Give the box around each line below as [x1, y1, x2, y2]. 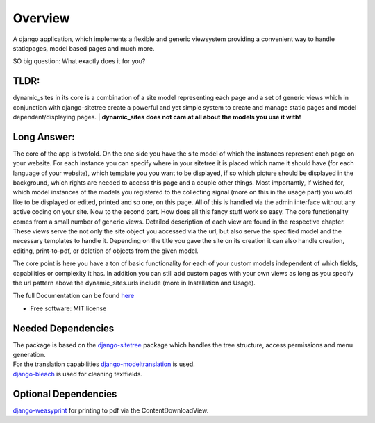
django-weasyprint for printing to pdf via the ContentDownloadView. [12, 406, 209, 415]
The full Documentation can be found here [12, 292, 135, 300]
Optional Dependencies [12, 388, 117, 399]
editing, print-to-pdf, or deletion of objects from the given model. [12, 247, 199, 255]
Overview [12, 10, 70, 26]
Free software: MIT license [30, 304, 107, 313]
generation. [12, 351, 46, 359]
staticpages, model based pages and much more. [12, 44, 155, 52]
